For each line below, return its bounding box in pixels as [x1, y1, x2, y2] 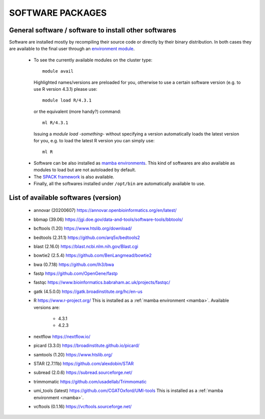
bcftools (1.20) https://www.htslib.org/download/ [33, 226, 132, 232]
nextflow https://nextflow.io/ [33, 334, 91, 340]
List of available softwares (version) [9, 193, 121, 202]
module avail [42, 69, 74, 74]
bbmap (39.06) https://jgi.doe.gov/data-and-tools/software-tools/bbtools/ [33, 216, 184, 222]
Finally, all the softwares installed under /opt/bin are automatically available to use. [33, 181, 206, 186]
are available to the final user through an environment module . [9, 46, 135, 52]
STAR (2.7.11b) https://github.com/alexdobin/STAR [33, 361, 134, 367]
